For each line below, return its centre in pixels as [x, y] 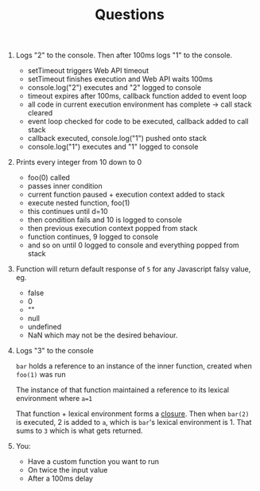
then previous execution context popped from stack [113, 228]
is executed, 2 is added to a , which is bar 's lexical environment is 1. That [134, 423]
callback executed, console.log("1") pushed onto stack [117, 138]
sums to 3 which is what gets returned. [79, 431]
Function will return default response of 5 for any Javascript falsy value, [133, 269]
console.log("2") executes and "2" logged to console [114, 88]
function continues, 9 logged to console [93, 237]
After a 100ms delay [60, 478]
